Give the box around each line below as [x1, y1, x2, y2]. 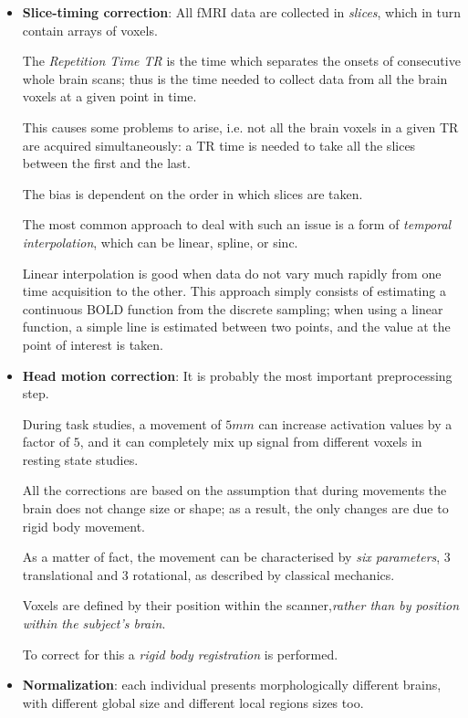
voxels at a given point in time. [22, 87, 197, 106]
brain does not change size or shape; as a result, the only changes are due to [22, 499, 449, 518]
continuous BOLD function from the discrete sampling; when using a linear [22, 299, 443, 318]
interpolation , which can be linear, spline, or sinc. [22, 232, 298, 251]
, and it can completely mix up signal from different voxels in [79, 432, 422, 451]
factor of [22, 432, 70, 451]
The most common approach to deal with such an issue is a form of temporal [22, 215, 452, 234]
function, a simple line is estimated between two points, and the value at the [22, 317, 451, 336]
